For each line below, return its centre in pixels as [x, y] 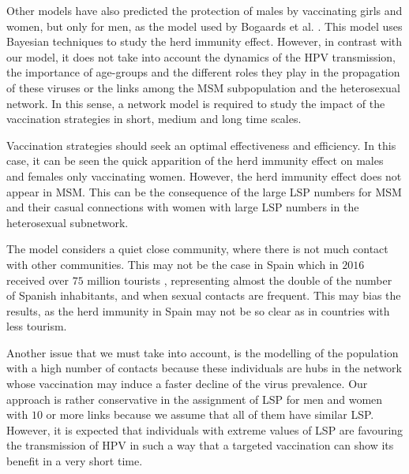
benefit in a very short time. [75, 461]
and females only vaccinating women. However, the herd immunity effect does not [204, 175]
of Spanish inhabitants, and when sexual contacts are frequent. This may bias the [204, 295]
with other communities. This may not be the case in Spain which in [173, 264]
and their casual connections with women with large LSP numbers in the [183, 207]
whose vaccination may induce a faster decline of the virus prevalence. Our [187, 384]
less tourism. [37, 326]
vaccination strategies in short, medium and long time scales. [154, 119]
